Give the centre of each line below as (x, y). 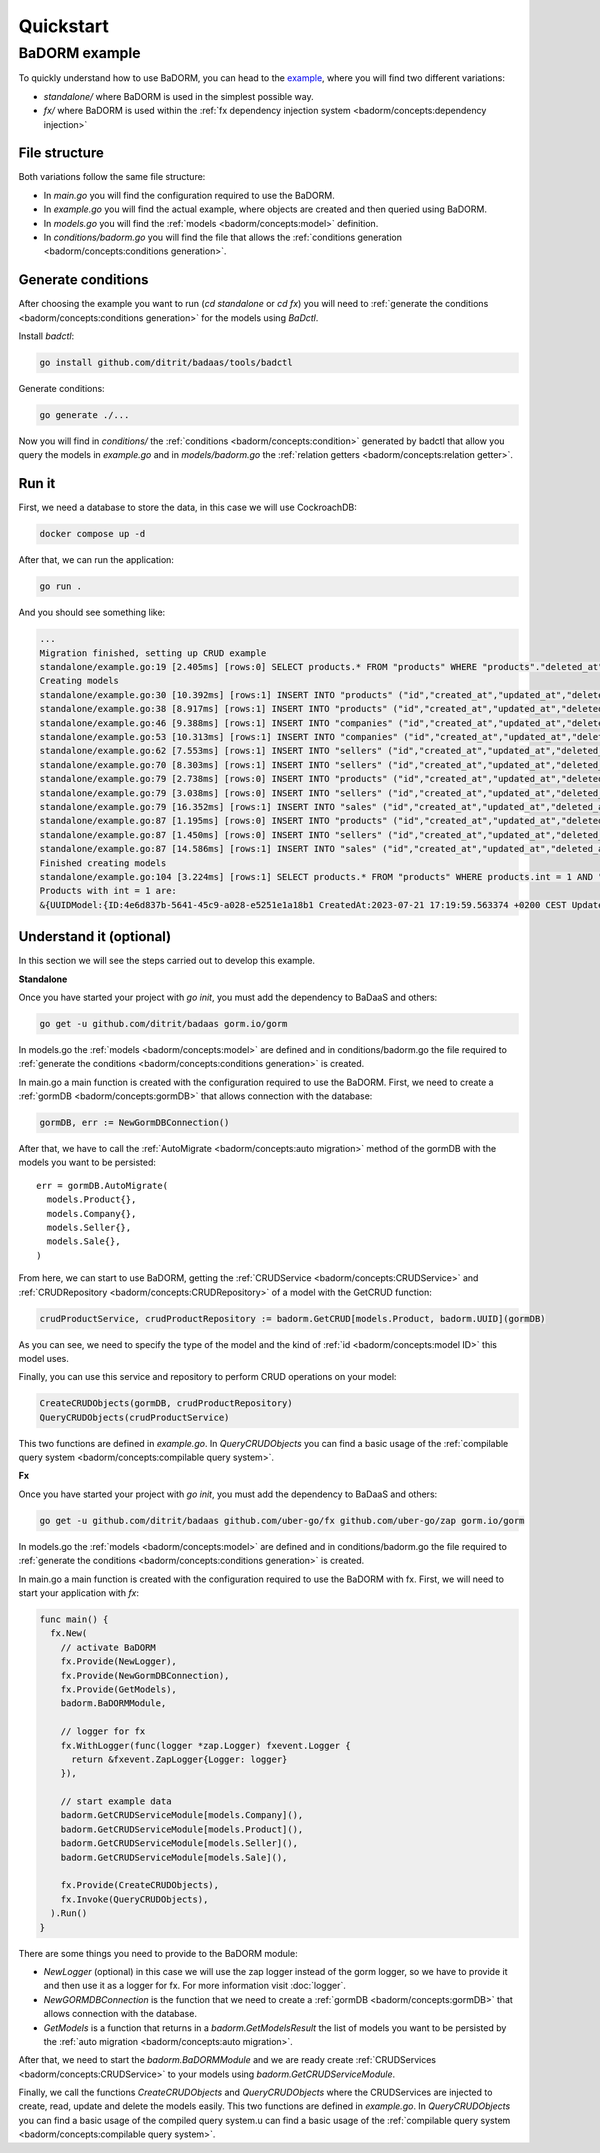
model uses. (43, 1358)
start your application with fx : (79, 1593)
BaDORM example (79, 53)
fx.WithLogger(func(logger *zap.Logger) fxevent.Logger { (205, 1745)
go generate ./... (84, 415)
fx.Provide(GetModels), (118, 1689)
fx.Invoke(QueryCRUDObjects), (134, 1899)
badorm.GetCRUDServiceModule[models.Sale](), (174, 1857)
